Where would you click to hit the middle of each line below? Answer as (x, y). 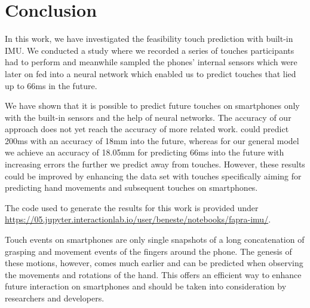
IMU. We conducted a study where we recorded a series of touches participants (150, 50)
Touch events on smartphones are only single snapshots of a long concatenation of (155, 240)
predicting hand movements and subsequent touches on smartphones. (131, 187)
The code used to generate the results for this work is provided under (132, 207)
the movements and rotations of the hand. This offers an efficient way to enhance (153, 274)
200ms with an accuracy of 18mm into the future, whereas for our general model (152, 140)
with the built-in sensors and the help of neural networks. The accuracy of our (148, 117)
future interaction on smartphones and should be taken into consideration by (146, 286)
